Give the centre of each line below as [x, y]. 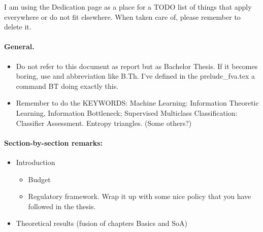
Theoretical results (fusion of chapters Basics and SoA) [102, 223]
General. [19, 46]
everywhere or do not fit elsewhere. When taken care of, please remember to [122, 16]
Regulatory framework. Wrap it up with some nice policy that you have [140, 196]
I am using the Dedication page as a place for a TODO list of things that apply [128, 7]
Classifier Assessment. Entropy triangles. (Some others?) [104, 123]
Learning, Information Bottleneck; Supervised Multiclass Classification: [127, 112]
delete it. [18, 27]
